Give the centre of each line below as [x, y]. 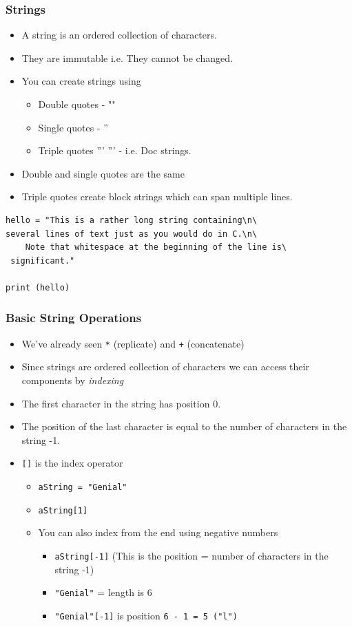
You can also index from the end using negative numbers [158, 532]
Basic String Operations [74, 318]
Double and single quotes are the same [103, 173]
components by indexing [73, 380]
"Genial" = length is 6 [103, 592]
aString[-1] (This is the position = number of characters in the [191, 555]
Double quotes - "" [77, 104]
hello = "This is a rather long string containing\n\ [132, 220]
